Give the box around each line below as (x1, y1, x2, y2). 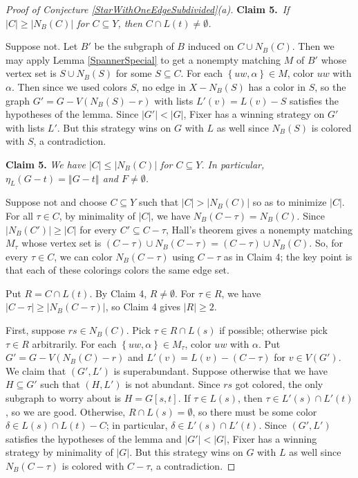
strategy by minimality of (6, 445, 113, 459)
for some (115, 66, 152, 80)
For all (6, 208, 33, 222)
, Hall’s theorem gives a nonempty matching (165, 222, 352, 236)
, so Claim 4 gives (105, 299, 180, 314)
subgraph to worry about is (6, 391, 122, 405)
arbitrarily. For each (32, 336, 117, 351)
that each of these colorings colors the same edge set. (6, 263, 229, 277)
